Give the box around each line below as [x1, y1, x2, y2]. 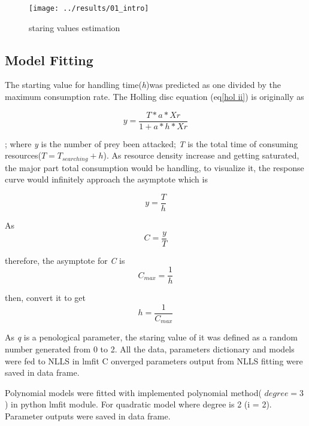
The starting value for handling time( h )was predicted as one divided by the [5, 78, 281, 91]
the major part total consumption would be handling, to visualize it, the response [5, 161, 304, 174]
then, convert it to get [5, 291, 86, 304]
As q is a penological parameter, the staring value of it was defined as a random [5, 331, 298, 343]
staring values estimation [29, 21, 120, 34]
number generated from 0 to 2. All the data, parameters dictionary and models [5, 343, 295, 355]
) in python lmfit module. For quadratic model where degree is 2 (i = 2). [5, 398, 272, 410]
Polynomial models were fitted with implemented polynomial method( [5, 386, 262, 398]
